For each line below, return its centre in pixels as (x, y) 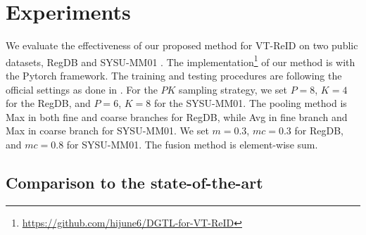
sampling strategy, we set (233, 89)
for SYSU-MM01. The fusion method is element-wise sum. (192, 144)
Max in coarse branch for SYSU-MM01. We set (107, 131)
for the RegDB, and (48, 103)
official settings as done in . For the (82, 89)
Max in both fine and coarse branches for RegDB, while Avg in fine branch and (177, 116)
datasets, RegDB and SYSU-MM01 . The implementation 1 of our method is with (181, 61)
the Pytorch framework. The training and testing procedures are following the (174, 75)
